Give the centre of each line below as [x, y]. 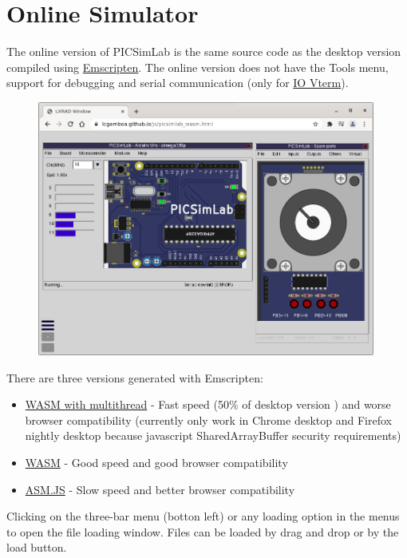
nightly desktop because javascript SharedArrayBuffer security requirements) [213, 435]
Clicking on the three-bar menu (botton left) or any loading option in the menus [203, 516]
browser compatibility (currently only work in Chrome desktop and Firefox [208, 419]
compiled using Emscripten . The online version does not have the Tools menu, [198, 67]
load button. [37, 547]
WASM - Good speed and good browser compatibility [156, 463]
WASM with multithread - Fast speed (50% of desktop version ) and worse [208, 404]
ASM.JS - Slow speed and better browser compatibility [160, 489]
